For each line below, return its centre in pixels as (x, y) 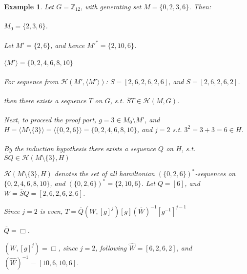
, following (111, 247)
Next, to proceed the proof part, (50, 120)
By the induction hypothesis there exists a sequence (80, 148)
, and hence (68, 45)
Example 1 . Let (29, 6)
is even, (51, 211)
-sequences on (215, 173)
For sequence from (31, 81)
